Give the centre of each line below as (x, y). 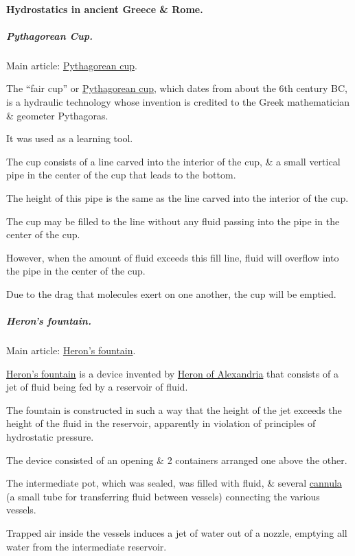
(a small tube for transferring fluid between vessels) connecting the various (163, 496)
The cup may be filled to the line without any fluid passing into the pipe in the (173, 221)
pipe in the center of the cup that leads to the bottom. (121, 175)
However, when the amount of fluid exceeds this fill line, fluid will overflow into (173, 257)
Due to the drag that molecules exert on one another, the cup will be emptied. (171, 293)
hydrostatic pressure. (50, 437)
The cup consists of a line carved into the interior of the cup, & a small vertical (173, 161)
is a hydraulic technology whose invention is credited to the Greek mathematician (178, 101)
